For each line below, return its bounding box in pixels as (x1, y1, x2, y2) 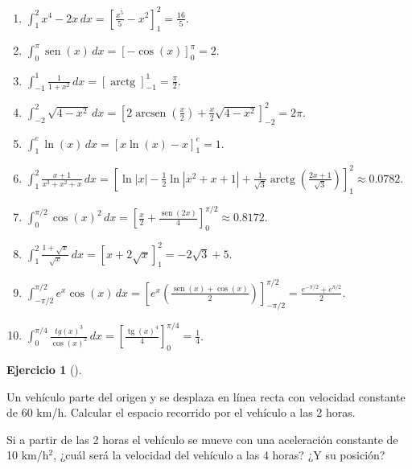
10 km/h (6, 446, 49, 463)
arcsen (135, 107, 167, 119)
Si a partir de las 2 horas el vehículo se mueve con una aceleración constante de (6, 430, 398, 447)
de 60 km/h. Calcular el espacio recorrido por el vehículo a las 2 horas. (6, 404, 356, 421)
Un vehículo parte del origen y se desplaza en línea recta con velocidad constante (6, 388, 406, 405)
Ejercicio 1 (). (6, 360, 82, 377)
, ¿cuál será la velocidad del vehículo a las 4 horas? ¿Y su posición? (53, 446, 385, 463)
